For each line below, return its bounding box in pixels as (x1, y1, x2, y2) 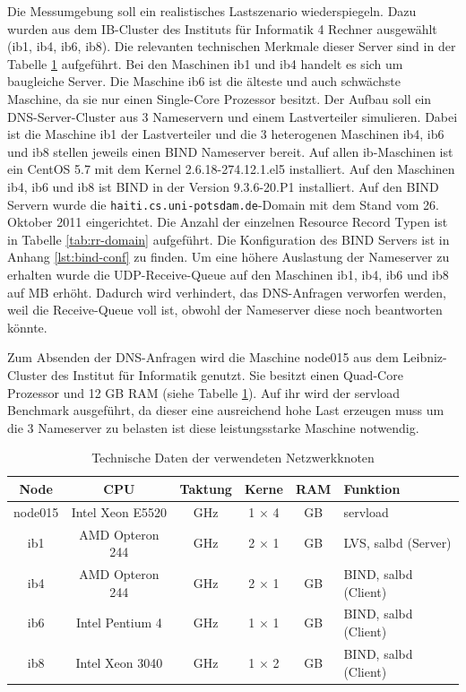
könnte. (7, 317, 47, 336)
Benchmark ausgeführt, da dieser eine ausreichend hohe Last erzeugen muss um (7, 401, 444, 420)
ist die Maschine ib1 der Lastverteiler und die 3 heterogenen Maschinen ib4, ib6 (7, 125, 444, 143)
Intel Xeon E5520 (71, 502, 168, 521)
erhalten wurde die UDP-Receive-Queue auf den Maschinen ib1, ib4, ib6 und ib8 (7, 264, 449, 283)
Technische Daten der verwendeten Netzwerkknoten (91, 448, 375, 467)
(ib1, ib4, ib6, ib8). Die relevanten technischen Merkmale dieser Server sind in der (7, 37, 456, 56)
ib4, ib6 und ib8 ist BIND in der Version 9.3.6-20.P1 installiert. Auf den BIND (7, 177, 439, 195)
